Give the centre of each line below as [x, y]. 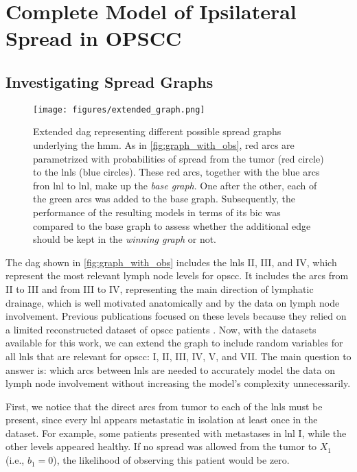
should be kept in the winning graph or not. [125, 239]
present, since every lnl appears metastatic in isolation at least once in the [162, 420]
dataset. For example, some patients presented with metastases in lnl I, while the [176, 433]
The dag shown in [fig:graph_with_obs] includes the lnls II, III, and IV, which [171, 262]
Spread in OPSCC [94, 38]
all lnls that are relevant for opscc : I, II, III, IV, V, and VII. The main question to [178, 356]
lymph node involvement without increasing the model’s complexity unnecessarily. [178, 383]
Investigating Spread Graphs [110, 81]
